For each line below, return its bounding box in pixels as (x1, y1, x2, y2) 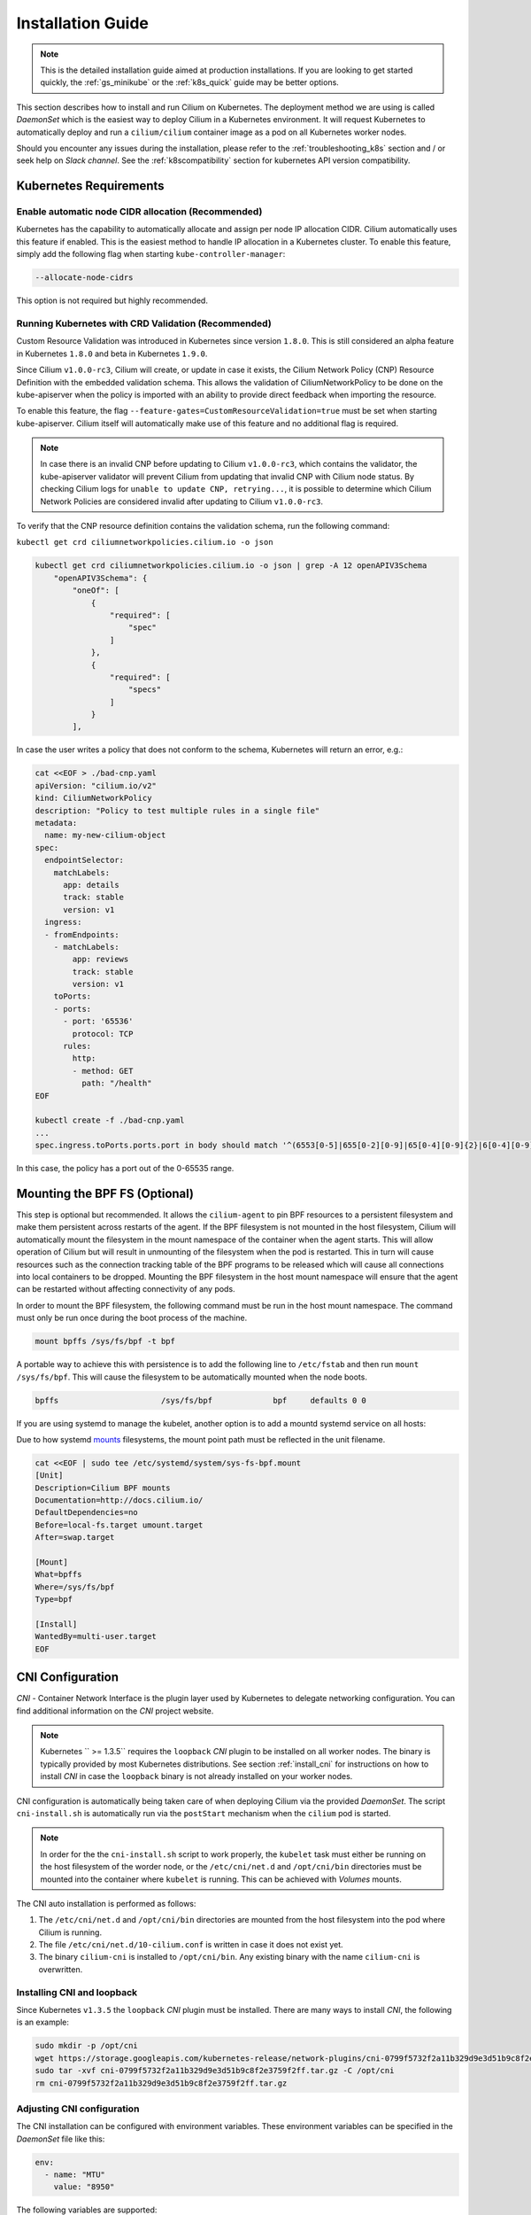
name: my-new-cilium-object (44, 830, 166, 841)
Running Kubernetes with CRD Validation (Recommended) (16, 317, 272, 330)
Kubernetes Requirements (16, 178, 165, 194)
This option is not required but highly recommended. (16, 295, 208, 306)
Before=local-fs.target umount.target (35, 1519, 204, 1530)
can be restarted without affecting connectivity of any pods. (16, 1284, 235, 1294)
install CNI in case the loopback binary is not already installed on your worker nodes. (40, 1771, 353, 1782)
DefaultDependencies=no (35, 1507, 139, 1518)
